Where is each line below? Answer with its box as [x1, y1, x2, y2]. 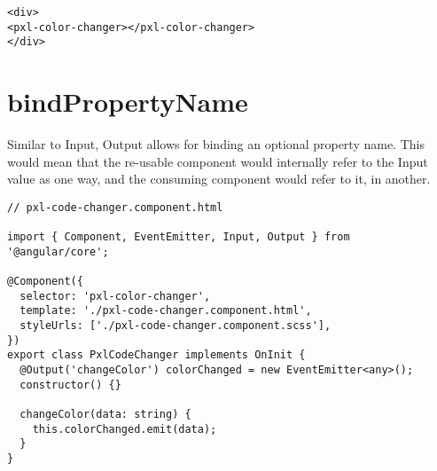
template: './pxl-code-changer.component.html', [20, 304, 312, 318]
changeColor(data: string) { [20, 408, 191, 421]
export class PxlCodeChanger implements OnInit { [7, 349, 306, 362]
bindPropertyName [7, 83, 248, 120]
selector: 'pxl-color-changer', [20, 289, 211, 302]
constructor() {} [20, 378, 121, 391]
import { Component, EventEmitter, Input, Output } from [7, 231, 350, 244]
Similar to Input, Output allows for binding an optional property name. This [7, 135, 425, 153]
